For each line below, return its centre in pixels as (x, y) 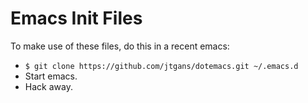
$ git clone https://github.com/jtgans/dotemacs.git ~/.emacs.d (161, 66)
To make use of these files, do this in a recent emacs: (120, 46)
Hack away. (48, 86)
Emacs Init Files (76, 18)
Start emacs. (51, 76)
